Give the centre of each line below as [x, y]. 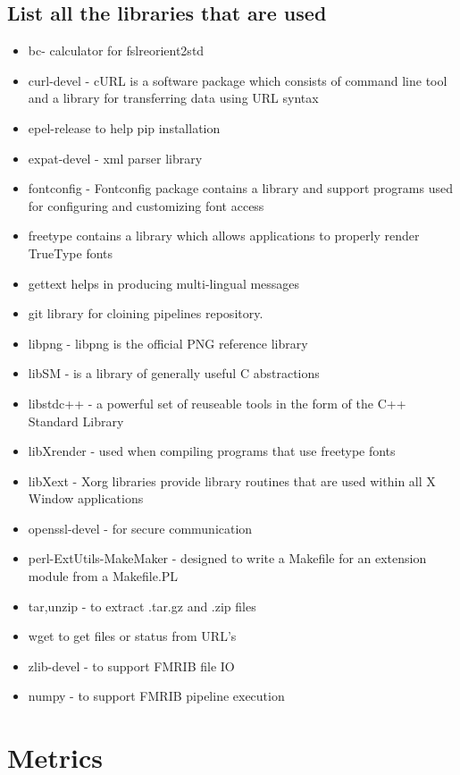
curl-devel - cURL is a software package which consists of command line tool [238, 80]
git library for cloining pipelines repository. [146, 313]
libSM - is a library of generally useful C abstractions [174, 373]
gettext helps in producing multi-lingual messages [164, 283]
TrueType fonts [71, 253]
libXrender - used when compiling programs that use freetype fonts [212, 451]
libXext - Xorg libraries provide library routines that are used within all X [232, 480]
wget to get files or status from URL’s [132, 636]
